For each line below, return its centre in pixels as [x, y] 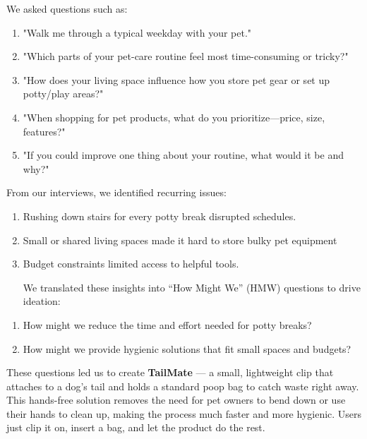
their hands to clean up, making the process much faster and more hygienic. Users [184, 413]
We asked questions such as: [67, 8]
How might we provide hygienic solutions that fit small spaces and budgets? [187, 348]
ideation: [42, 301]
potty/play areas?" [63, 94]
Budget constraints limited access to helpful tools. [131, 264]
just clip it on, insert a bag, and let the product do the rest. [136, 427]
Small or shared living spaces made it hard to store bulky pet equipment [180, 240]
